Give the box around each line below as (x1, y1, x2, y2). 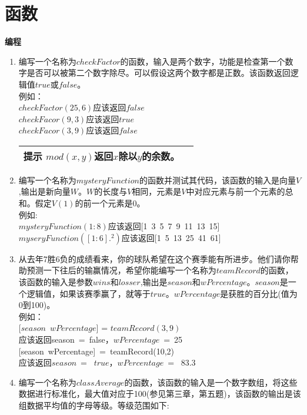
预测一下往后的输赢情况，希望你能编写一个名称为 (26, 264, 216, 276)
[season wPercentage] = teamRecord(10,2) (18, 344, 175, 357)
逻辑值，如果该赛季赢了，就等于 (26, 287, 151, 299)
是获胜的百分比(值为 (220, 287, 298, 299)
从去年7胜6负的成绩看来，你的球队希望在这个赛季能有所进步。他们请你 (18, 252, 291, 265)
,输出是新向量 (18, 185, 71, 198)
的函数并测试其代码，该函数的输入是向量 (139, 173, 296, 186)
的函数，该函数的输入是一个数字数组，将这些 (124, 376, 298, 388)
